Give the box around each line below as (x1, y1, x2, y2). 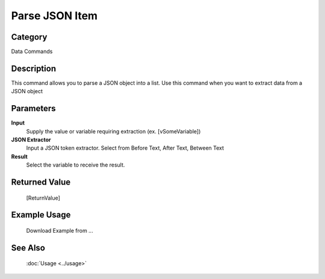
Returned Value (11, 177, 71, 188)
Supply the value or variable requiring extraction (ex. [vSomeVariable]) (26, 127, 201, 135)
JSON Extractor (11, 136, 51, 144)
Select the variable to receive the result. (26, 161, 125, 168)
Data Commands (11, 48, 53, 55)
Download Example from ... (26, 227, 93, 235)
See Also (11, 242, 45, 253)
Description (11, 63, 57, 73)
